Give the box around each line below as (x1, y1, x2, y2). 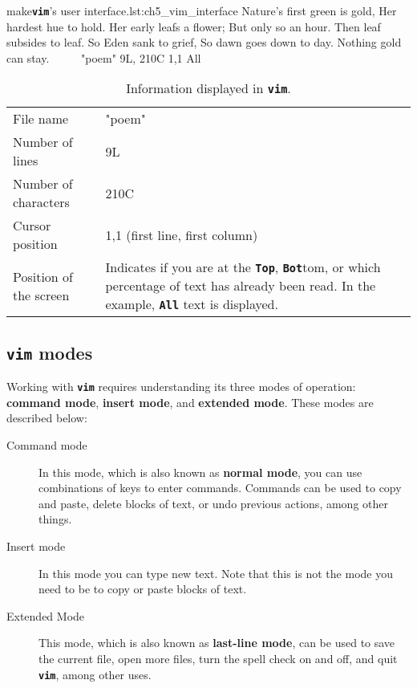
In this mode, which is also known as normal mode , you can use (38, 463, 362, 480)
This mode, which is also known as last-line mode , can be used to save (38, 634, 395, 651)
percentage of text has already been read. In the (105, 276, 376, 295)
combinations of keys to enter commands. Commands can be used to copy (38, 479, 402, 496)
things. (38, 511, 72, 527)
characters (13, 193, 70, 212)
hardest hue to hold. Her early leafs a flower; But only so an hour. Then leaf (6, 18, 381, 35)
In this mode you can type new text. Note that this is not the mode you (38, 564, 393, 581)
